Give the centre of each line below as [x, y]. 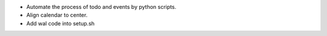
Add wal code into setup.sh [61, 23]
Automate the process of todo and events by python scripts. [101, 7]
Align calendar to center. [57, 15]
